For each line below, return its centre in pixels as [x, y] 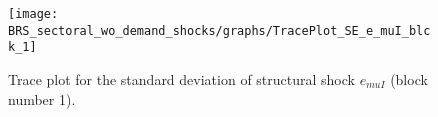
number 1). [42, 98]
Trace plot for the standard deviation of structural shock [181, 78]
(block [409, 78]
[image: [33, 14]
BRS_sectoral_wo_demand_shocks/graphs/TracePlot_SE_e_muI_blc [219, 30]
